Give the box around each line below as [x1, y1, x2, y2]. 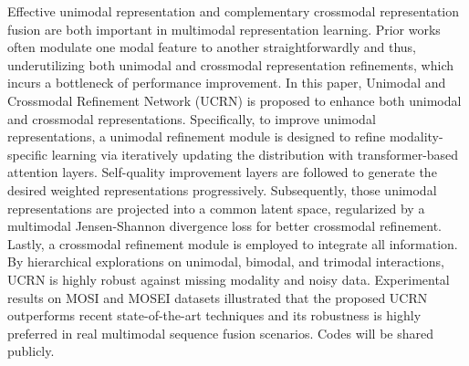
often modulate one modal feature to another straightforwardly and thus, [7, 37, 417, 57]
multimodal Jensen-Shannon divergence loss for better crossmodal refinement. [7, 216, 442, 235]
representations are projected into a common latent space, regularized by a [7, 198, 425, 217]
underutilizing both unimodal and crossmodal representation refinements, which [7, 55, 454, 74]
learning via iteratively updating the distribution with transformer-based [51, 144, 459, 163]
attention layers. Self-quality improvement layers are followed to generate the [7, 162, 437, 182]
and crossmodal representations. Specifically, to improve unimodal [7, 109, 376, 128]
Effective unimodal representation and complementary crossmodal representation [7, 2, 460, 20]
